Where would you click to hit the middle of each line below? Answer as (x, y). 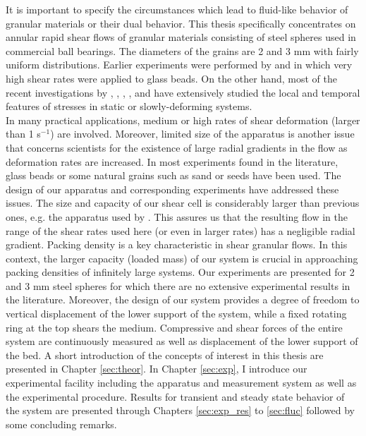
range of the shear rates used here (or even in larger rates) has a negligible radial (181, 230)
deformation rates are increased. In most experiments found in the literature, (172, 161)
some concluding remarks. (61, 424)
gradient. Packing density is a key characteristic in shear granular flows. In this (177, 244)
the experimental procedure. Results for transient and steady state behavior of (175, 396)
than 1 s (23, 134)
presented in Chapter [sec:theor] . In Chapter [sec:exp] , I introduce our (157, 369)
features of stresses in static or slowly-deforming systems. (129, 106)
